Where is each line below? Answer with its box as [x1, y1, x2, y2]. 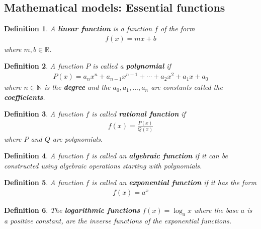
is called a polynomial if [93, 61, 171, 71]
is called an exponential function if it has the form [92, 177, 256, 188]
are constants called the [151, 82, 223, 92]
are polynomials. [52, 133, 103, 144]
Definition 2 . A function [4, 61, 83, 71]
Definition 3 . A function [4, 108, 83, 119]
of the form [160, 23, 195, 34]
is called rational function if [92, 108, 186, 119]
